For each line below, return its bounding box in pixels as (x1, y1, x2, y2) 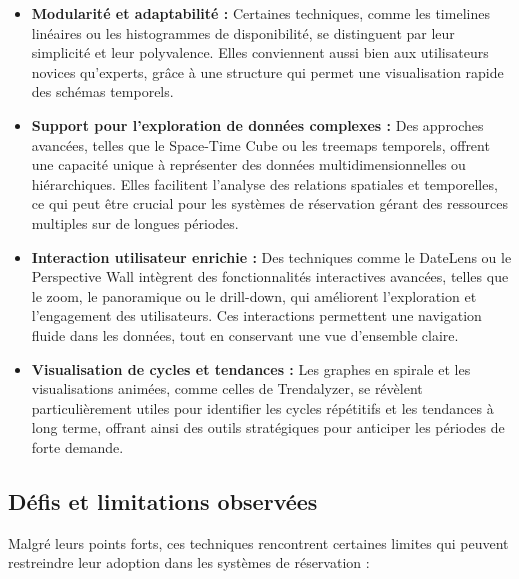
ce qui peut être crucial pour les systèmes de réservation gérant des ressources (31, 193, 508, 214)
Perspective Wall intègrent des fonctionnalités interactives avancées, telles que (31, 266, 509, 287)
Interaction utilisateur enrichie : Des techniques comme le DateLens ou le (31, 246, 512, 267)
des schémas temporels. (31, 81, 174, 102)
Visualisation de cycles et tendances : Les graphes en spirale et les (31, 358, 471, 379)
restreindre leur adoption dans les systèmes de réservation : (8, 552, 370, 573)
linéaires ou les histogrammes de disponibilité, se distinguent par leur (31, 22, 455, 43)
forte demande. (31, 436, 124, 457)
